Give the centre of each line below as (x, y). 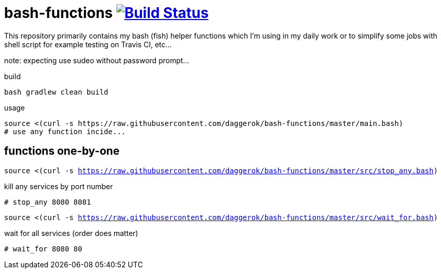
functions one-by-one (62, 151)
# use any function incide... (65, 131)
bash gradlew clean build (56, 92)
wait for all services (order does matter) (71, 233)
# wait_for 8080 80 (43, 249)
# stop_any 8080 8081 (48, 202)
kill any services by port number (59, 186)
